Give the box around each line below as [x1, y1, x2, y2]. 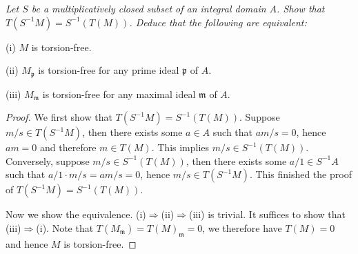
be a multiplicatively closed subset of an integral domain [31, 1, 266, 15]
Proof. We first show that [6, 110, 112, 124]
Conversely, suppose [6, 153, 90, 168]
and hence [6, 236, 48, 251]
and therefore [40, 140, 97, 155]
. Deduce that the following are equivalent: [129, 14, 307, 29]
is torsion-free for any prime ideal [38, 63, 179, 77]
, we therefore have [202, 221, 282, 235]
